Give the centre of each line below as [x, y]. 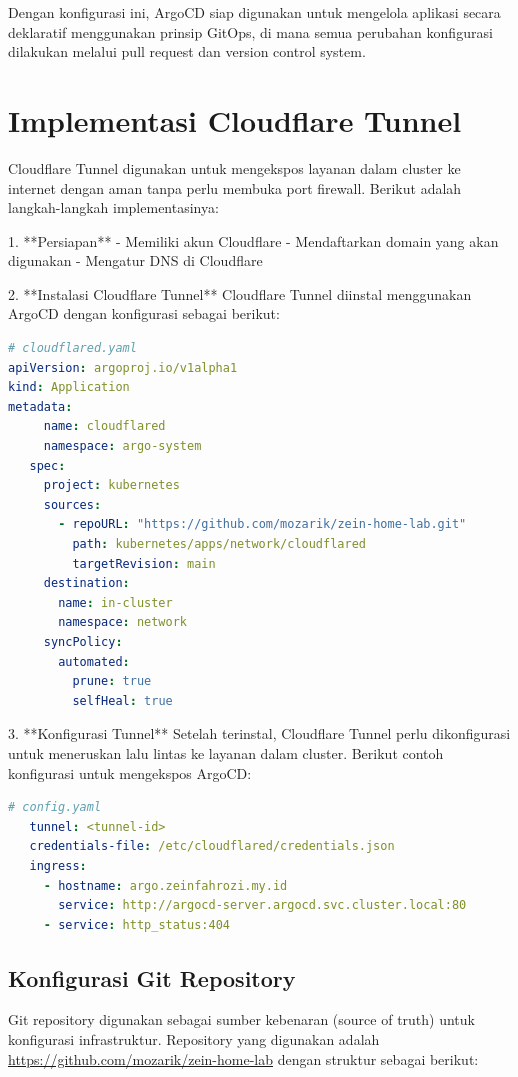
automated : [94, 661]
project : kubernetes [111, 485]
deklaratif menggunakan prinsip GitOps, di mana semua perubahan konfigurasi [250, 31]
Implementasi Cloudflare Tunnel [235, 119]
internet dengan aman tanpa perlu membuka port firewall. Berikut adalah [235, 187]
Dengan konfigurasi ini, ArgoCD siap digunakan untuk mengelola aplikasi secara [254, 12]
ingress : [58, 865]
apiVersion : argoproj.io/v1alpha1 [123, 367]
